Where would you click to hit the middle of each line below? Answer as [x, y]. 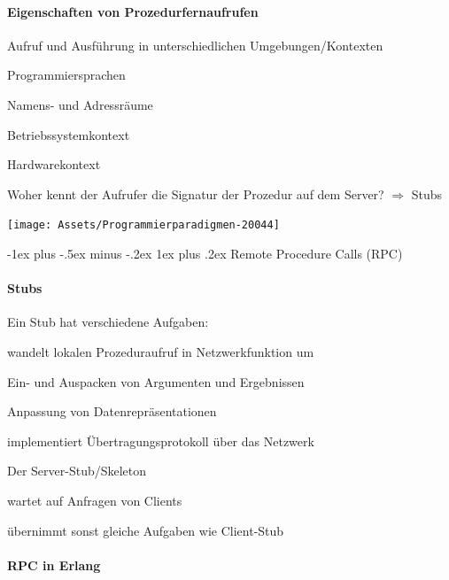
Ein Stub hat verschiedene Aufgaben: [108, 322]
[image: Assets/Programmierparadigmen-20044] [143, 225]
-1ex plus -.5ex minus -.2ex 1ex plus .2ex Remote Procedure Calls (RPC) [205, 254]
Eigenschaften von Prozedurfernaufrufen [133, 11]
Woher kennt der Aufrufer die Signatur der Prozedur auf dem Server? [196, 193]
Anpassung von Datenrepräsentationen [112, 411]
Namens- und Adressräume [80, 104]
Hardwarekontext [54, 164]
